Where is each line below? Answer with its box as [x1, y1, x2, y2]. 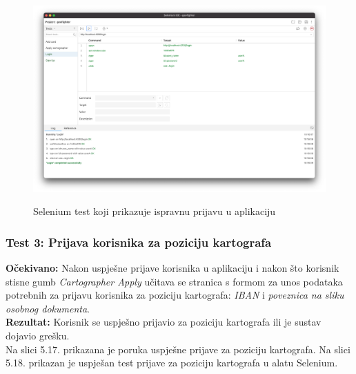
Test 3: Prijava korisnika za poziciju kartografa [6, 233, 272, 250]
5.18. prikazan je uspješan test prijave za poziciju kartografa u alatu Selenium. [6, 355, 338, 370]
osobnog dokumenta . [6, 301, 90, 315]
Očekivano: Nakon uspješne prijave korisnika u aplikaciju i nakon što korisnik [6, 260, 339, 274]
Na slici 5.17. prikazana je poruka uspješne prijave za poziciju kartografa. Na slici [6, 342, 350, 356]
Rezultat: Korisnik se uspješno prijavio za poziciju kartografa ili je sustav [6, 315, 322, 329]
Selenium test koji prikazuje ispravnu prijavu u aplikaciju [33, 204, 276, 218]
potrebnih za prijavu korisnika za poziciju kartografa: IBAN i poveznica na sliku [6, 288, 344, 302]
